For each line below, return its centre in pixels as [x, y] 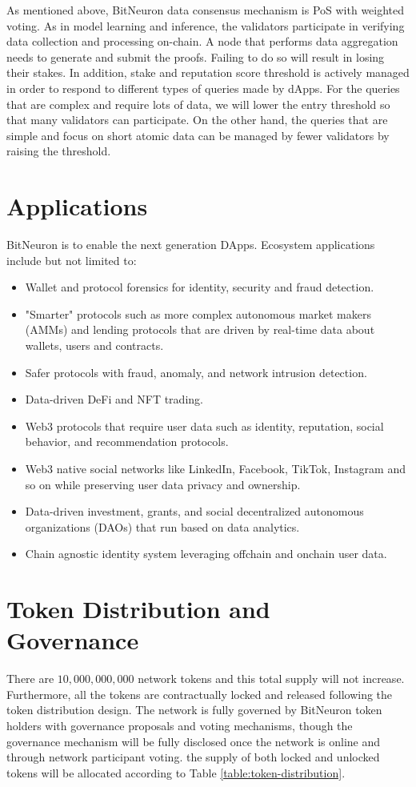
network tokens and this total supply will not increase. [271, 679]
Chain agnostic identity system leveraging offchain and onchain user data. [206, 554]
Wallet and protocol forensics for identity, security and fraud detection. [200, 287]
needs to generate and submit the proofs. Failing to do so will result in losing [196, 56]
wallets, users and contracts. [94, 345]
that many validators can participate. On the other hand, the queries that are [197, 120]
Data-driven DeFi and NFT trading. [114, 399]
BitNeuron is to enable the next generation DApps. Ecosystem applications [191, 245]
